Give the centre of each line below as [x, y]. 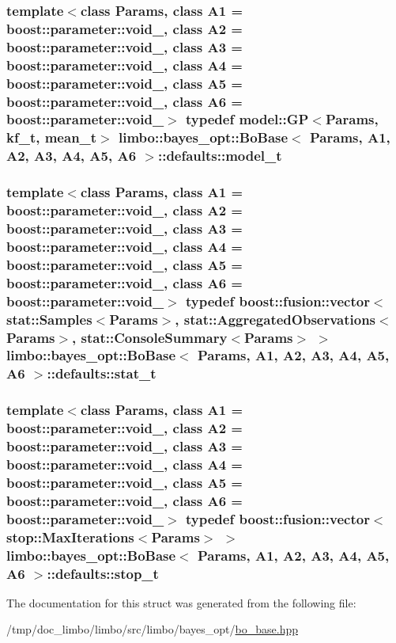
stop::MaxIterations [70, 536]
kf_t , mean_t [52, 137]
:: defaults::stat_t [102, 373]
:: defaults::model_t [220, 156]
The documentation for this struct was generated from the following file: [181, 602]
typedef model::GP [247, 119]
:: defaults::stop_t [103, 573]
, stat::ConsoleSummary [150, 337]
